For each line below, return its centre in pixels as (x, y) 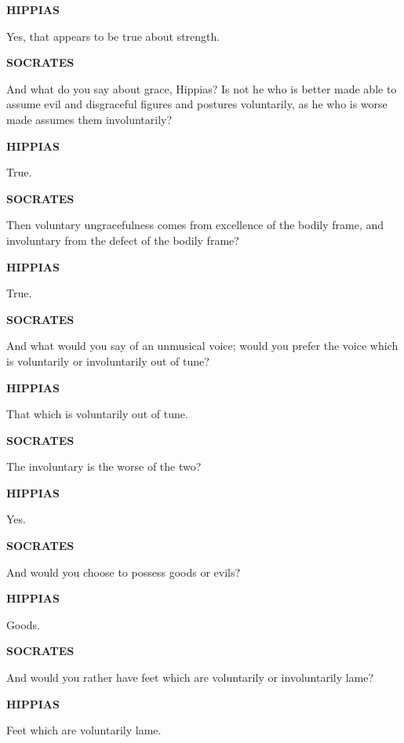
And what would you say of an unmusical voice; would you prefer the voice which (202, 346)
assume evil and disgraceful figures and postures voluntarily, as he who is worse (197, 104)
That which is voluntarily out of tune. (97, 414)
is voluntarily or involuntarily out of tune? (108, 361)
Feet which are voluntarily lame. (84, 730)
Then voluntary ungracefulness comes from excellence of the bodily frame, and (195, 225)
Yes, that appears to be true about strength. (113, 36)
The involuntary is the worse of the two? (104, 466)
